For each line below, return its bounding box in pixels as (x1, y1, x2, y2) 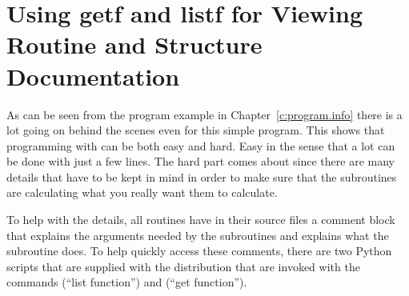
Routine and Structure (6, 28, 263, 61)
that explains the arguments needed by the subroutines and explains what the (6, 226, 389, 243)
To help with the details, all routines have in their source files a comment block (6, 211, 395, 228)
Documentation (6, 59, 180, 92)
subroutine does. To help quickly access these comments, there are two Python (6, 242, 392, 259)
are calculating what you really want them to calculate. (6, 184, 278, 201)
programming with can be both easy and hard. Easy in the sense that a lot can (6, 137, 395, 154)
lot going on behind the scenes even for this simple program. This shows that (6, 122, 385, 138)
